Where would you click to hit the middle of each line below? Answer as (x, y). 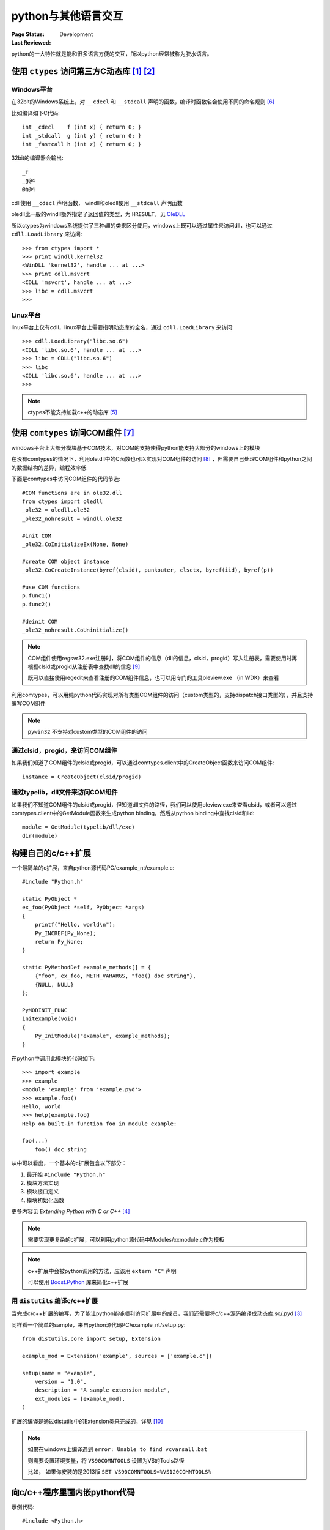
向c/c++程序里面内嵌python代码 (73, 1492)
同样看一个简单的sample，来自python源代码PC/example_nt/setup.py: (98, 1324)
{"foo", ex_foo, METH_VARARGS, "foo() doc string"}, (116, 976)
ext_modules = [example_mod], (80, 1399)
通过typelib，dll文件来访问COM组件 (65, 793)
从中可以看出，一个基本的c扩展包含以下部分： (69, 1163)
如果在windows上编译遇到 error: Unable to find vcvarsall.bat (118, 1449)
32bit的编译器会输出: (37, 158)
